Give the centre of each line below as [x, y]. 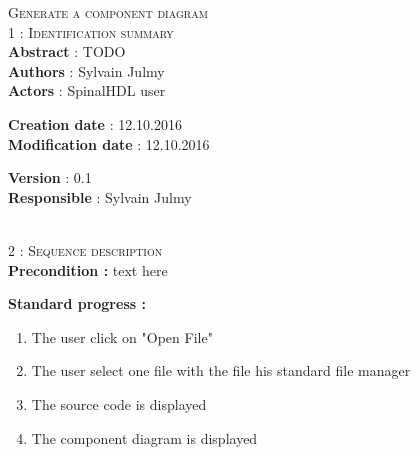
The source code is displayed [119, 403]
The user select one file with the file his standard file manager [221, 370]
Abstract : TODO [67, 51]
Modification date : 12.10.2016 [109, 143]
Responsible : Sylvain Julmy [100, 196]
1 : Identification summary [91, 31]
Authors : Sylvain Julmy [86, 70]
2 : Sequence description [85, 249]
